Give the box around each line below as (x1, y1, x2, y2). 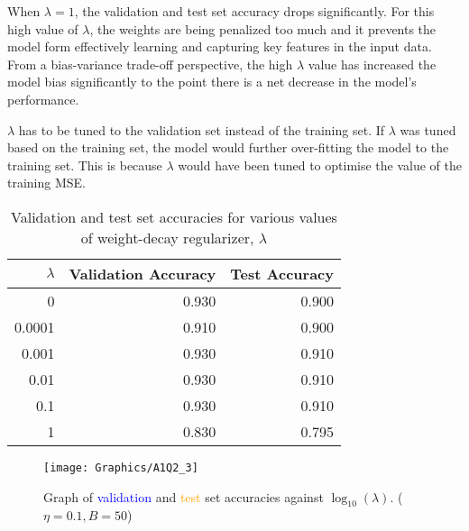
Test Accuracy (230, 262, 334, 284)
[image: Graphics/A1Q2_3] (43, 461, 198, 474)
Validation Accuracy (69, 262, 216, 284)
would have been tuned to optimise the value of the (178, 155, 463, 174)
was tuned (400, 120, 456, 139)
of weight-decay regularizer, (80, 226, 254, 248)
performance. (7, 89, 79, 108)
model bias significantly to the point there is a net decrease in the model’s (7, 72, 417, 91)
